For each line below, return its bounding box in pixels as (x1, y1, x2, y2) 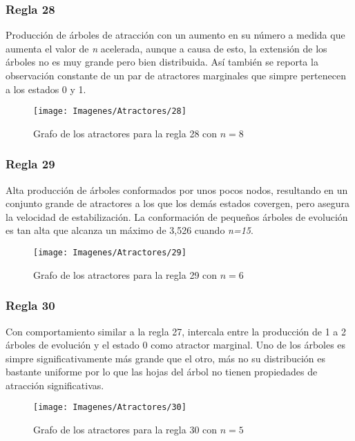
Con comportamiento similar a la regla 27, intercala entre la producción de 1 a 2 (6, 324, 347, 338)
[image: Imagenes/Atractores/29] (33, 248, 186, 258)
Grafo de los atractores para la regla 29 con (33, 267, 218, 282)
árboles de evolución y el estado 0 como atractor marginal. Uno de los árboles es (6, 337, 346, 352)
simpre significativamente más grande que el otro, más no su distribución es (6, 351, 326, 365)
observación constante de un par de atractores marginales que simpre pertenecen (6, 68, 346, 82)
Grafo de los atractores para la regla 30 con (33, 422, 218, 437)
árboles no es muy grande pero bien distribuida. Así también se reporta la (6, 55, 318, 69)
